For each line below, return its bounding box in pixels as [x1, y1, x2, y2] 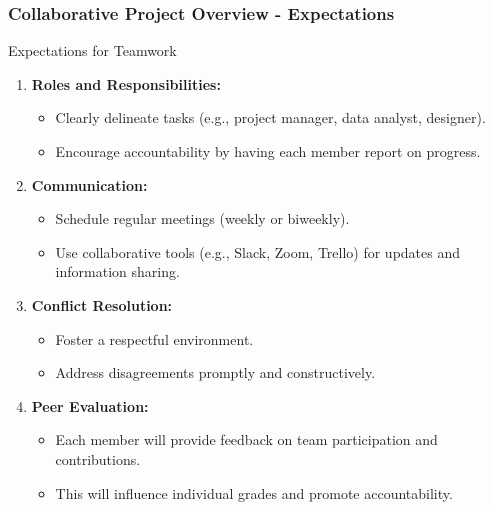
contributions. [55, 448, 141, 469]
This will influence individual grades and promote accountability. [55, 482, 453, 503]
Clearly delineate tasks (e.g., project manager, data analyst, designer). [55, 107, 486, 128]
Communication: [31, 174, 148, 195]
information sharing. [55, 261, 180, 282]
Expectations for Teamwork [8, 40, 177, 61]
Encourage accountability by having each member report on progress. [55, 141, 481, 161]
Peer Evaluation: [31, 395, 149, 416]
